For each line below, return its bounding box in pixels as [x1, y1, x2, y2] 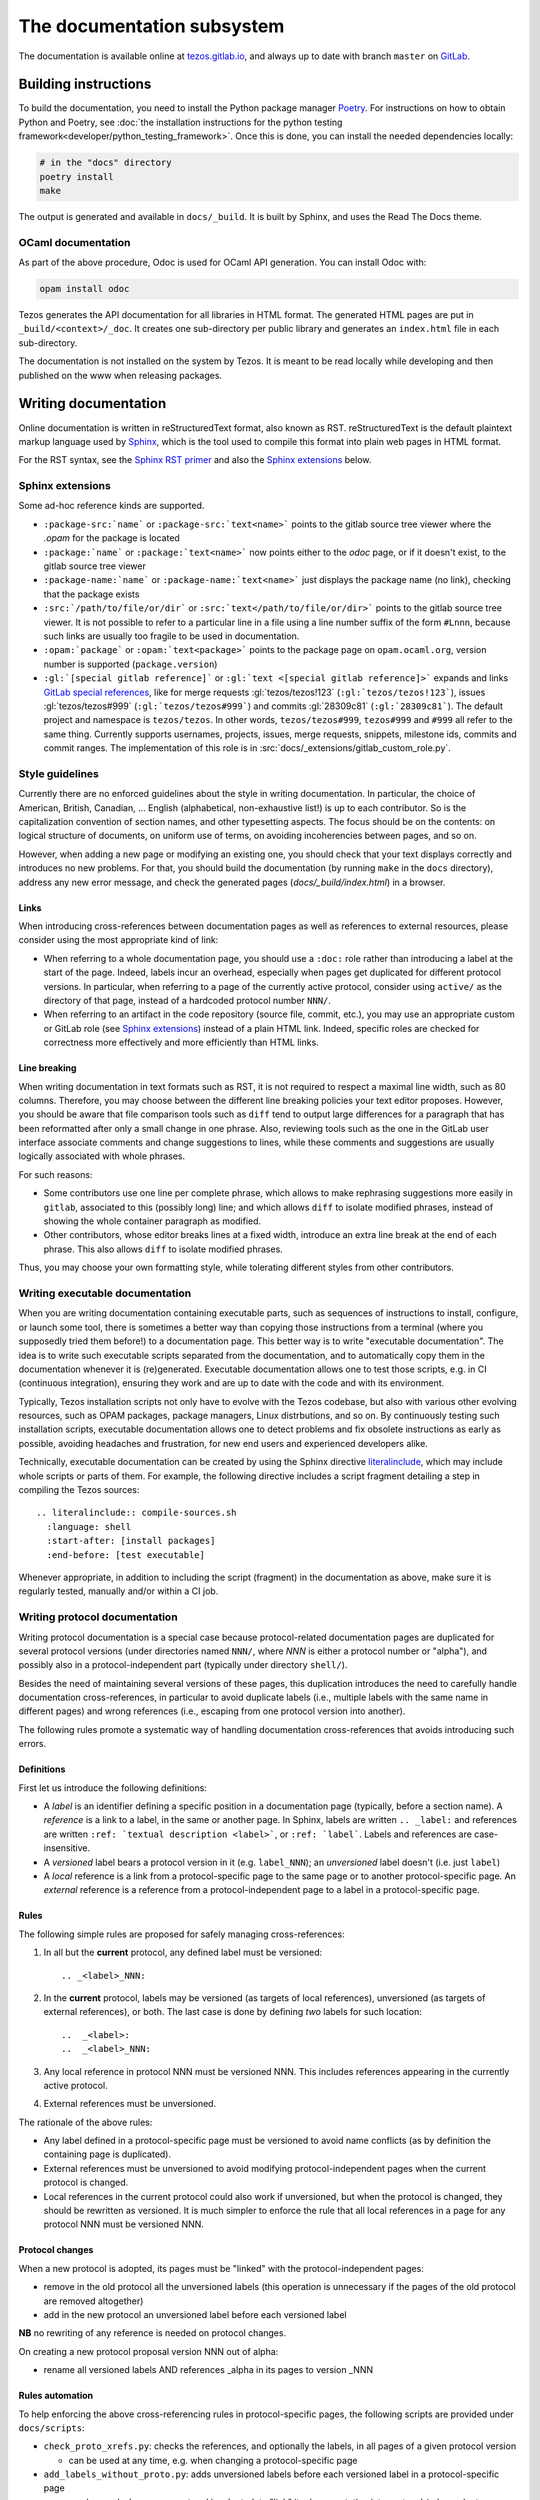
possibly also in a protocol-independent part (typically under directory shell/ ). [18, 1659, 348, 1671]
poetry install [39, 171, 114, 182]
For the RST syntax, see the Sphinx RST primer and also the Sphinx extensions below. [18, 454, 372, 466]
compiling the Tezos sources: [18, 1484, 140, 1496]
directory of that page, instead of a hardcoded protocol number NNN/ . [43, 994, 332, 1006]
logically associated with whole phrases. [18, 1150, 186, 1162]
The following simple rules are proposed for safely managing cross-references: [18, 1928, 345, 1940]
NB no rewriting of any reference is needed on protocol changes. [18, 2327, 287, 2339]
